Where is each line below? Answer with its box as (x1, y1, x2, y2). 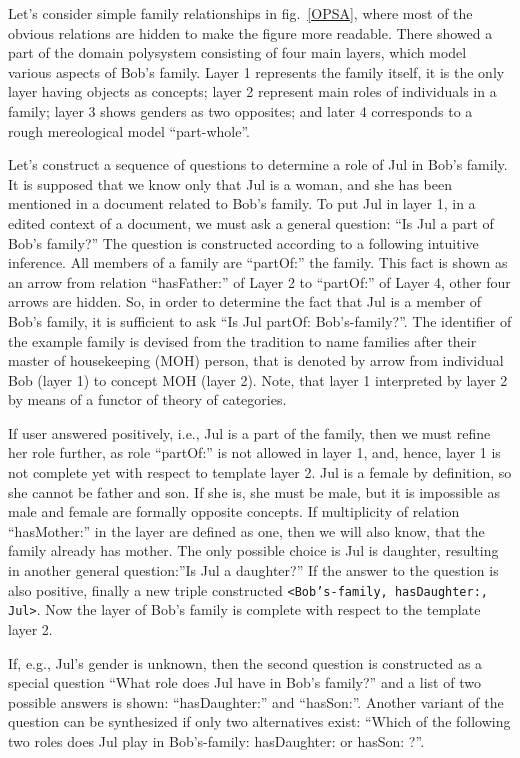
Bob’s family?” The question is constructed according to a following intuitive (8, 232, 479, 253)
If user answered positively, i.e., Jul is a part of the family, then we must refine (8, 422, 491, 443)
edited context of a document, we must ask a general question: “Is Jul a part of (8, 212, 494, 233)
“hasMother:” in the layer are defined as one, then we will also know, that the (8, 520, 485, 541)
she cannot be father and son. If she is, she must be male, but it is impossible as (8, 481, 500, 502)
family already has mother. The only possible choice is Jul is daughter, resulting (8, 540, 499, 561)
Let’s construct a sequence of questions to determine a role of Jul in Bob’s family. (8, 154, 508, 175)
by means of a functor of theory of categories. (8, 389, 287, 410)
